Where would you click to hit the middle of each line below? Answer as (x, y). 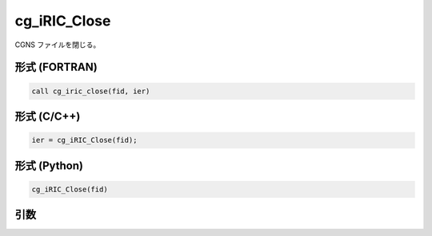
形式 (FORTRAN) (56, 67)
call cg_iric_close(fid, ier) (91, 91)
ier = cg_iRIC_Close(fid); (84, 140)
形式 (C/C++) (48, 116)
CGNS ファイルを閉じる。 (58, 45)
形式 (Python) (49, 165)
